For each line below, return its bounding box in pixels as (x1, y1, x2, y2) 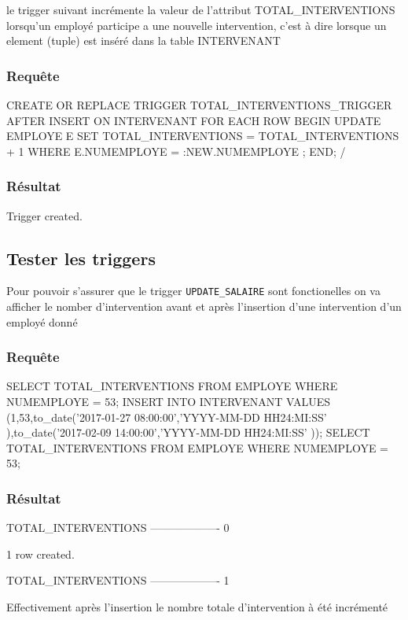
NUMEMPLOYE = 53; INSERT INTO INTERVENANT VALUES (6, 393, 331, 410)
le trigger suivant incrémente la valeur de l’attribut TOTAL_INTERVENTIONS (6, 2, 395, 17)
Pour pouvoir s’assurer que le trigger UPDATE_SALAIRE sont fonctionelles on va (6, 282, 380, 299)
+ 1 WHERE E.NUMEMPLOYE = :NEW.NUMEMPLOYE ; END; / (6, 142, 346, 159)
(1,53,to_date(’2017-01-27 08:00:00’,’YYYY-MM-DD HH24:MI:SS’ (6, 408, 327, 425)
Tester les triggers (6, 245, 156, 270)
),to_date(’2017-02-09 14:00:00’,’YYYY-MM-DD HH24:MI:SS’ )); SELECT (6, 424, 370, 441)
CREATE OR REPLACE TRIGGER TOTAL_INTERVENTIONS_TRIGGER (6, 97, 392, 113)
